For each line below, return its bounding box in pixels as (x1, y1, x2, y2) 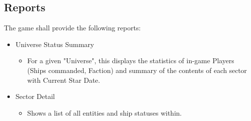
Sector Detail (15, 91, 55, 101)
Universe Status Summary (15, 39, 94, 49)
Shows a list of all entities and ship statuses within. (27, 107, 182, 118)
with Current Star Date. (27, 74, 100, 85)
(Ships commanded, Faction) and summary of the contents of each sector (27, 65, 247, 75)
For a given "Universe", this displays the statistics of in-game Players (27, 55, 234, 66)
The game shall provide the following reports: (4, 23, 141, 33)
